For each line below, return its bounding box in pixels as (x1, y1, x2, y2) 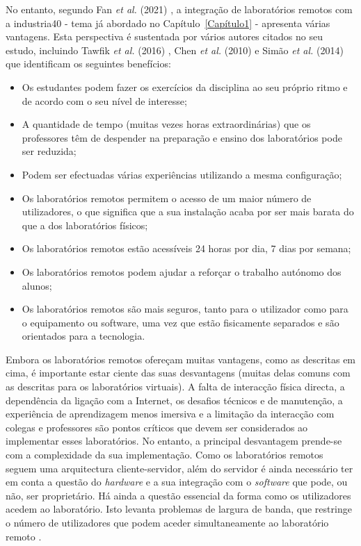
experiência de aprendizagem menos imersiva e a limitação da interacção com (6, 406, 335, 421)
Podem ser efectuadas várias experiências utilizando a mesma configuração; (22, 167, 342, 181)
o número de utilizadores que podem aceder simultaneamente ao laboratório (6, 515, 329, 529)
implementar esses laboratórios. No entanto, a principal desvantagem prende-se (6, 433, 342, 448)
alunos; (22, 278, 52, 292)
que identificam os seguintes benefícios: (6, 56, 171, 71)
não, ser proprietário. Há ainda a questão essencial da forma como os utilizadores (6, 488, 351, 502)
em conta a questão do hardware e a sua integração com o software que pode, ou (6, 474, 348, 489)
